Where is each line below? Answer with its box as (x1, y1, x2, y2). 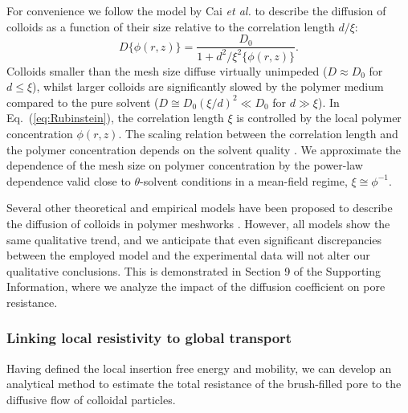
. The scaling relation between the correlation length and (118, 125, 398, 141)
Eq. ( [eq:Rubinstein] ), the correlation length (6, 109, 224, 126)
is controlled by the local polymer (236, 109, 402, 126)
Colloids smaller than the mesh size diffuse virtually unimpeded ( (6, 62, 328, 79)
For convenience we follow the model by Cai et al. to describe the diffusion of (6, 2, 386, 18)
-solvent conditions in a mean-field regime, (140, 172, 348, 189)
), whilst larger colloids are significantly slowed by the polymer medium (32, 78, 384, 95)
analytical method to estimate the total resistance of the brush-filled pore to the (6, 375, 402, 392)
